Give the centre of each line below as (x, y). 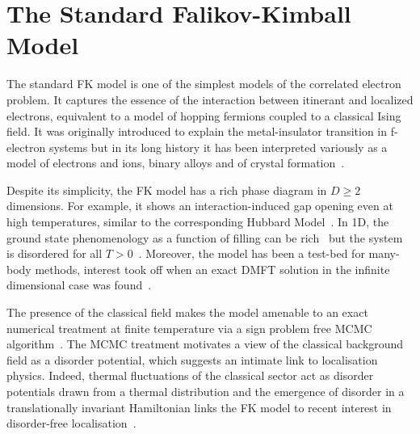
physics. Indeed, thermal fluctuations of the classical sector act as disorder (190, 375)
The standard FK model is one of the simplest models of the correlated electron (204, 84)
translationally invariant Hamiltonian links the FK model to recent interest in (199, 407)
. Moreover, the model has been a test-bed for (252, 253)
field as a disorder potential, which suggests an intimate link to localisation (192, 359)
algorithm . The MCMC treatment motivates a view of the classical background (205, 344)
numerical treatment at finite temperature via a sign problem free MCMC (189, 328)
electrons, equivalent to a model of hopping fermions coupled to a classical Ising (204, 115)
